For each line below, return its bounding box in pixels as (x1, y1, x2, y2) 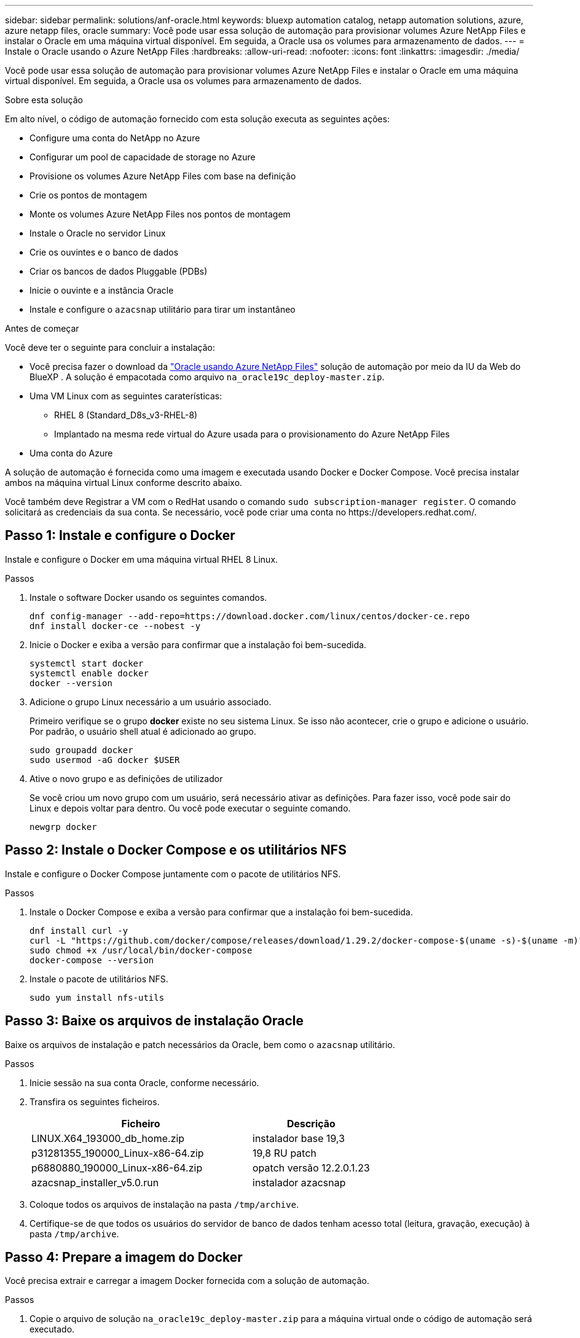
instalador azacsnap (253, 1176, 346, 1189)
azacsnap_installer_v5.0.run (31, 1176, 159, 1189)
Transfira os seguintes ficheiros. (29, 1096, 160, 1107)
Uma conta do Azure (29, 448, 113, 458)
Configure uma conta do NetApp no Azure (29, 133, 200, 143)
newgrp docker (29, 821, 97, 832)
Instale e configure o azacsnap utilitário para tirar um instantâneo (29, 304, 296, 315)
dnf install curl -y (29, 925, 128, 936)
